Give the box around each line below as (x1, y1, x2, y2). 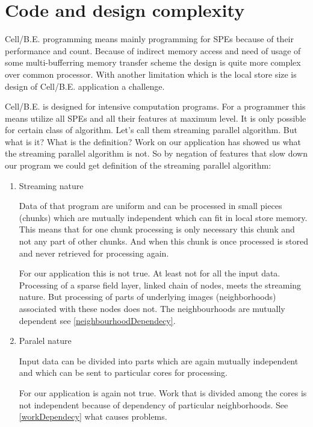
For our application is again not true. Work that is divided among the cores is (19, 386, 307, 399)
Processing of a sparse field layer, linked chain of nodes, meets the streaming (19, 278, 302, 291)
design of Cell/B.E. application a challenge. (5, 79, 165, 92)
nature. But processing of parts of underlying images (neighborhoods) (19, 290, 276, 303)
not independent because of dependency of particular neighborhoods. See (19, 398, 288, 411)
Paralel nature (19, 334, 72, 347)
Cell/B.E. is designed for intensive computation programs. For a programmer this (5, 100, 306, 113)
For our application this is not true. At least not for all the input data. (19, 267, 280, 279)
